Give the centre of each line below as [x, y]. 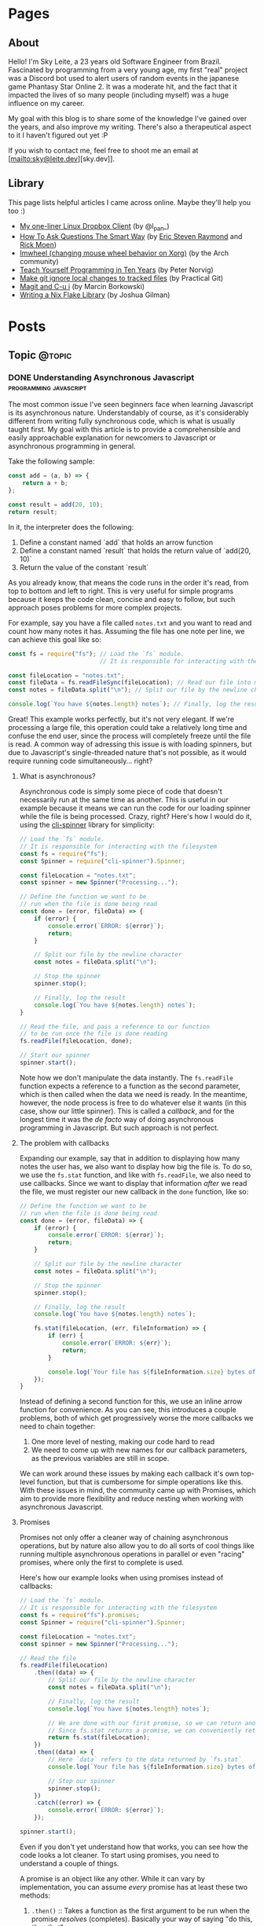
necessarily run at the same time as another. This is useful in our [124, 800]
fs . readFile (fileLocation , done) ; [76, 1041]
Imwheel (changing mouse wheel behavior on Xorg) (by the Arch [124, 253]
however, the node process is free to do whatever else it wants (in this [133, 1102]
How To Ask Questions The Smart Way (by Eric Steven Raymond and [131, 236]
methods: [35, 1895]
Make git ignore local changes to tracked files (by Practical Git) [121, 278]
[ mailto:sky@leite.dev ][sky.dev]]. [62, 159]
